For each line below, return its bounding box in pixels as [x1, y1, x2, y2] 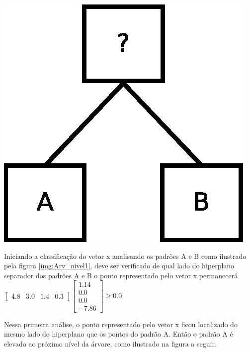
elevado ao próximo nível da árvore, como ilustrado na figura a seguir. [4, 338, 217, 349]
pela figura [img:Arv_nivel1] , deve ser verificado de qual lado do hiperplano [4, 260, 235, 271]
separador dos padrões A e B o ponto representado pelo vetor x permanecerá [4, 270, 238, 280]
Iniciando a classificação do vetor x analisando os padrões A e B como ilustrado [4, 250, 247, 261]
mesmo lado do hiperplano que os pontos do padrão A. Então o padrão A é [4, 329, 233, 339]
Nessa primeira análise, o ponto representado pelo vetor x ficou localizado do [4, 319, 238, 329]
